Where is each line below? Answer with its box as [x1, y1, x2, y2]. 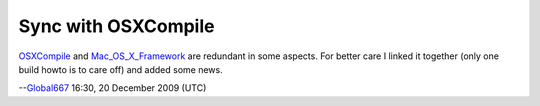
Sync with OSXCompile [18, 15, 215, 37]
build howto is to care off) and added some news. [18, 63, 224, 75]
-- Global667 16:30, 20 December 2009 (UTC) [18, 82, 207, 94]
